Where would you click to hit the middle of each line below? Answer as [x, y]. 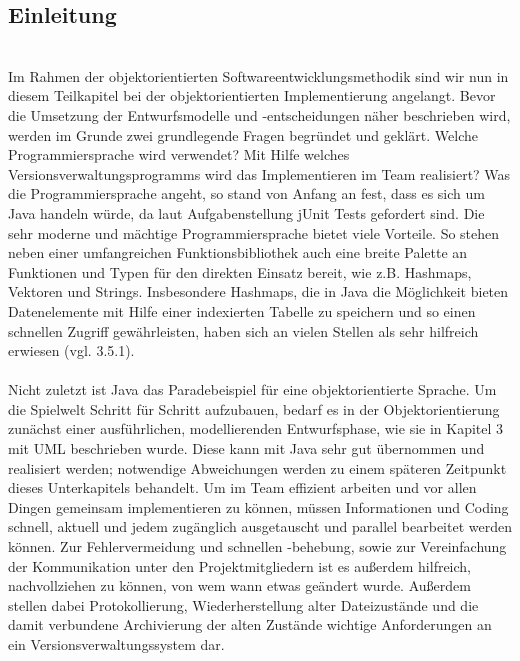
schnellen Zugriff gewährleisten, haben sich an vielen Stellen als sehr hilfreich [243, 330]
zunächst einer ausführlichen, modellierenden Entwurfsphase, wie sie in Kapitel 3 [256, 428]
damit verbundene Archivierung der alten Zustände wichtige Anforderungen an [250, 624]
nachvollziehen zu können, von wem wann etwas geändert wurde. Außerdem [239, 585]
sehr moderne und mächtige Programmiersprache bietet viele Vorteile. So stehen [254, 232]
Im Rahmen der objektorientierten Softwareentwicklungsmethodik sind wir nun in [258, 75]
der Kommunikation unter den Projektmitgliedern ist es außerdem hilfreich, [240, 565]
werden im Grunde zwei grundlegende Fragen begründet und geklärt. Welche [243, 134]
